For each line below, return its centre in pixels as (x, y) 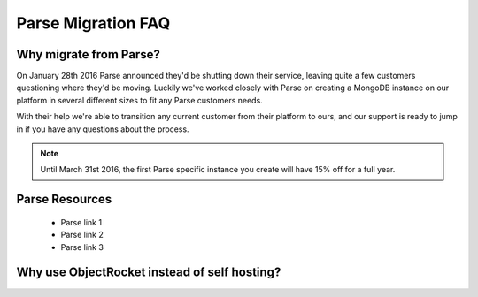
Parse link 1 (81, 222)
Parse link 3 (82, 247)
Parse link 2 (82, 235)
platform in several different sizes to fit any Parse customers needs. (139, 100)
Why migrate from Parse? (89, 54)
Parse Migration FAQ (93, 23)
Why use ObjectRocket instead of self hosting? (149, 273)
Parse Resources (64, 199)
